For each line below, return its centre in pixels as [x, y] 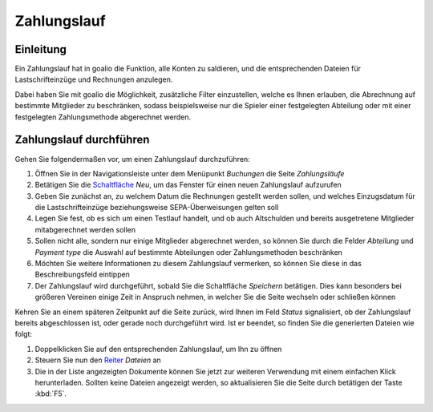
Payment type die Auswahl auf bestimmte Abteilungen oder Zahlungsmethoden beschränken [188, 252]
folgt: [23, 334]
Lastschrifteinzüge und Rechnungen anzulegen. [94, 79]
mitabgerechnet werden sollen [85, 229]
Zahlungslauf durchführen [82, 140]
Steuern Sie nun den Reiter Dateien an [98, 360]
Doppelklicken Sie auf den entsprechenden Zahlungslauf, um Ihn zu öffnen [158, 349]
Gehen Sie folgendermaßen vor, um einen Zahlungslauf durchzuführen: [132, 159]
